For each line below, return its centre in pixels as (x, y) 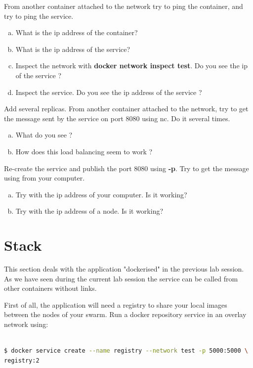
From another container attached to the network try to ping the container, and (124, 6)
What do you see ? (44, 135)
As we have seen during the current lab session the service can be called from (121, 278)
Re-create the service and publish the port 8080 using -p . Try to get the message (126, 168)
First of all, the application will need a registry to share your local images (116, 304)
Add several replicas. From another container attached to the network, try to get (126, 109)
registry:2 (22, 360)
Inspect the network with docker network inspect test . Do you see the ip (131, 66)
